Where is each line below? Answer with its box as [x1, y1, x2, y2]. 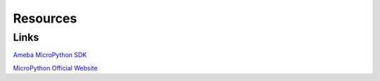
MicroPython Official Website [13, 63, 98, 72]
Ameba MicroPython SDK [13, 51, 87, 59]
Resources [13, 11, 77, 26]
